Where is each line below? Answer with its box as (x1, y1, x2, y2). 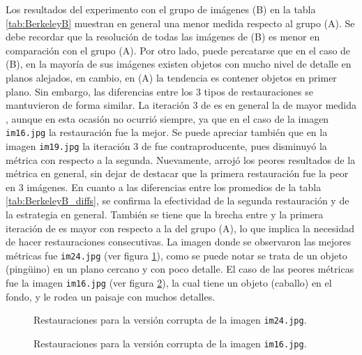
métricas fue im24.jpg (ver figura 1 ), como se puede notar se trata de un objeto (6, 248, 347, 262)
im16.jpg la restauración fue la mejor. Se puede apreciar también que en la (6, 125, 328, 139)
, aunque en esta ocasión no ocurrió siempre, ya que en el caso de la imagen (6, 111, 329, 126)
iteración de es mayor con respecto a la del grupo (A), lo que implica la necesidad (6, 220, 355, 235)
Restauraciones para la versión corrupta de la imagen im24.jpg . (33, 312, 307, 327)
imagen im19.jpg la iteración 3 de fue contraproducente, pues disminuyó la (6, 139, 327, 153)
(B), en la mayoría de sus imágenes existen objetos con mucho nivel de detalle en (6, 56, 352, 71)
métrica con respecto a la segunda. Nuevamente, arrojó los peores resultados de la (6, 152, 356, 167)
